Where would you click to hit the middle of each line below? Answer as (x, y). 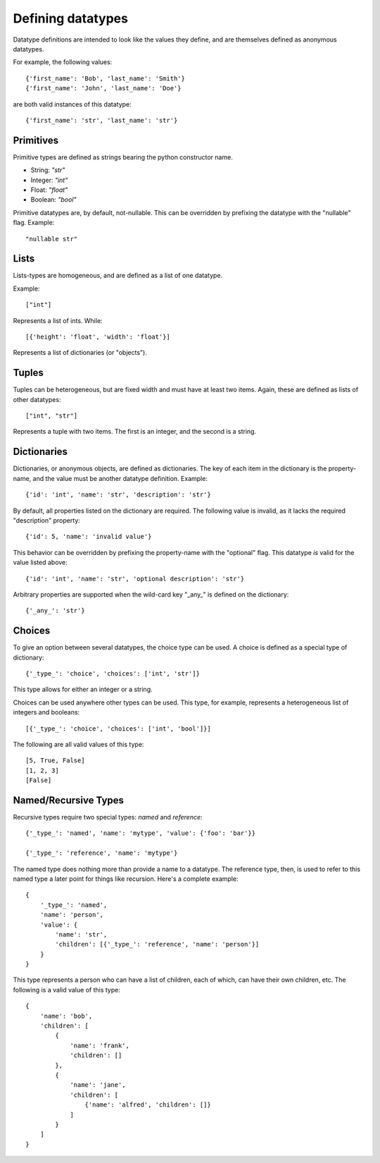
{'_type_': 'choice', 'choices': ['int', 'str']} (113, 673)
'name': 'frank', (100, 1045)
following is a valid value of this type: (67, 990)
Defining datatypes (70, 18)
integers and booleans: (46, 712)
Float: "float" (49, 190)
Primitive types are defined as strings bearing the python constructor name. (123, 157)
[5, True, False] (55, 761)
